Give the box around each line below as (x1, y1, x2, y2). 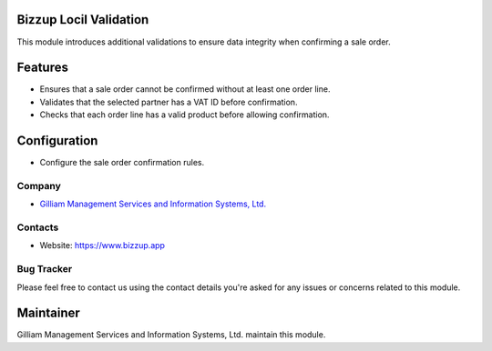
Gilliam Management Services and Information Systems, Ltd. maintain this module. (16, 329, 326, 340)
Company (16, 179, 61, 192)
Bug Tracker (16, 263, 73, 276)
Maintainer (16, 306, 81, 321)
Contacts (16, 221, 59, 234)
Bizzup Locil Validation (16, 12, 149, 27)
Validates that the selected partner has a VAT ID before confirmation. (39, 96, 298, 107)
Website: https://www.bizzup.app (39, 240, 166, 251)
